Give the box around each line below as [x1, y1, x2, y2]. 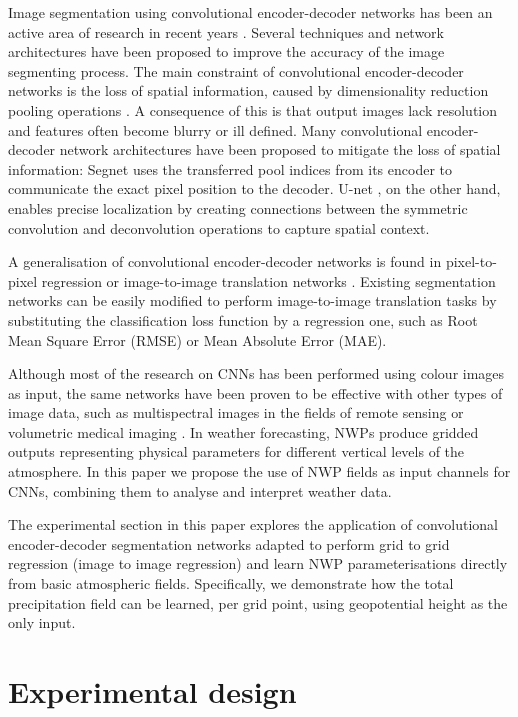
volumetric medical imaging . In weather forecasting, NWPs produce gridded [8, 421, 479, 442]
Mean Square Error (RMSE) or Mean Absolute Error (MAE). [8, 329, 387, 350]
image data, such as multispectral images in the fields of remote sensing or [8, 402, 464, 423]
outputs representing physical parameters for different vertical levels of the [8, 441, 465, 462]
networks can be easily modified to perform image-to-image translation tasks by [8, 290, 497, 311]
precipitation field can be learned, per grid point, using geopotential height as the [8, 592, 508, 613]
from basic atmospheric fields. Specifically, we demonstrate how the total [8, 573, 454, 594]
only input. [8, 612, 76, 633]
